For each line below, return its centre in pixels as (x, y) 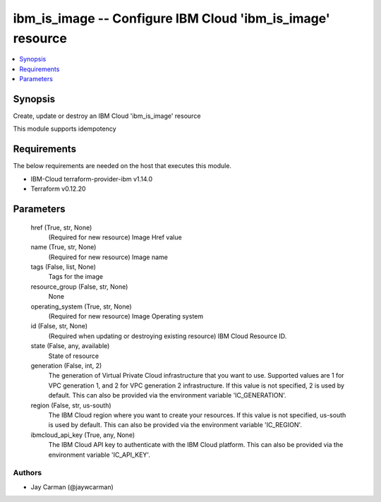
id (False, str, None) (59, 326)
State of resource (74, 356)
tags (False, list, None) (64, 267)
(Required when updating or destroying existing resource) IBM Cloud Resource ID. (168, 336)
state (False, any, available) (70, 346)
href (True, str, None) (61, 227)
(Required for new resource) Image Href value (115, 237)
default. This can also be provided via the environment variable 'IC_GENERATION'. (167, 395)
